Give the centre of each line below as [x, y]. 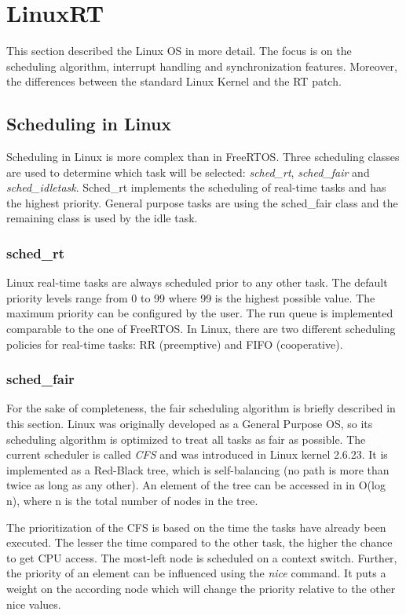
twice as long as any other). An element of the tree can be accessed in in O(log [196, 485]
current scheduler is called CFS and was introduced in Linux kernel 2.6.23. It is [197, 454]
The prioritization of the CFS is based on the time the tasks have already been [196, 527]
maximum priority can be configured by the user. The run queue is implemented [200, 313]
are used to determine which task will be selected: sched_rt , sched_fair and [188, 172]
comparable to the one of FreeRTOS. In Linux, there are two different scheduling [201, 329]
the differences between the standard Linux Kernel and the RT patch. [174, 81]
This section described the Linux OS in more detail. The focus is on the [179, 51]
